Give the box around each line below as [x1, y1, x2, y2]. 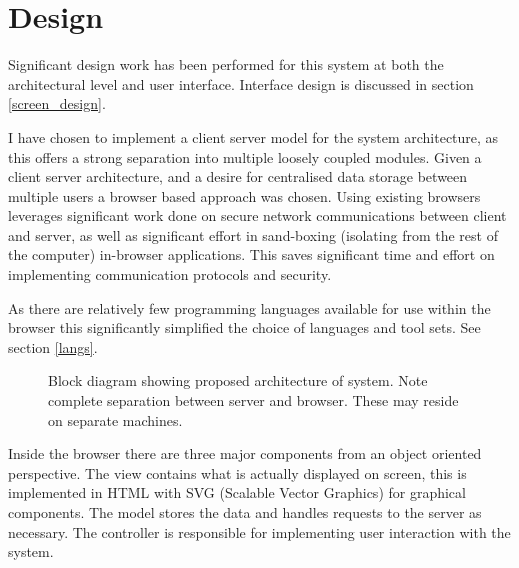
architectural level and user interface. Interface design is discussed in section [8, 73, 474, 94]
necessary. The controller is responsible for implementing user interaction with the [8, 521, 511, 542]
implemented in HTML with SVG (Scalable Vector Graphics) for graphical [8, 482, 466, 503]
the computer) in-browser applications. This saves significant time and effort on [8, 244, 495, 265]
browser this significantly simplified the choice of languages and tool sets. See [8, 317, 481, 338]
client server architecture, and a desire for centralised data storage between [8, 166, 468, 187]
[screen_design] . [8, 93, 106, 114]
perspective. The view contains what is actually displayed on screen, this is [8, 462, 467, 483]
